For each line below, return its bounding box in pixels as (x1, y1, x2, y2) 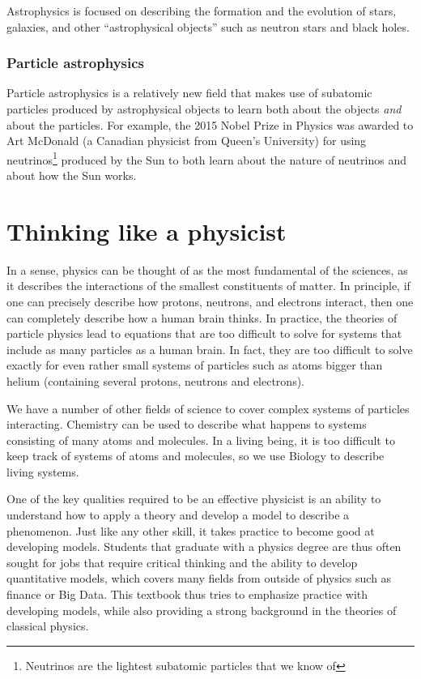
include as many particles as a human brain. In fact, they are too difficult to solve (6, 340, 413, 357)
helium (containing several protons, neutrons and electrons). (6, 372, 304, 389)
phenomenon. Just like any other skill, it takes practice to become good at (6, 522, 375, 539)
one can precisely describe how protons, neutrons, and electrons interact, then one (6, 293, 414, 310)
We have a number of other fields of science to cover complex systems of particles (6, 399, 410, 416)
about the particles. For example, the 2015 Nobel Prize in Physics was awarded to (6, 116, 414, 133)
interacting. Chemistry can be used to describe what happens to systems (6, 416, 367, 433)
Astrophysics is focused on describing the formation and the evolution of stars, (6, 2, 397, 19)
